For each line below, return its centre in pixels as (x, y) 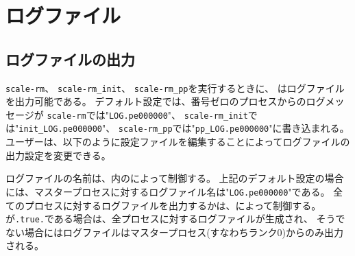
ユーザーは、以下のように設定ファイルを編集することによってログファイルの (178, 142)
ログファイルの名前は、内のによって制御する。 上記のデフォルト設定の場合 (175, 178)
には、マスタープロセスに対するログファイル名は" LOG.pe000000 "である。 (168, 191)
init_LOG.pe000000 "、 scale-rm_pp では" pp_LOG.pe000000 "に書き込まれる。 (184, 128)
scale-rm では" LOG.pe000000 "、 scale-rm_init (147, 114)
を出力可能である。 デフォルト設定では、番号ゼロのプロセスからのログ (166, 101)
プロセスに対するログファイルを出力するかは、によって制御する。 (173, 205)
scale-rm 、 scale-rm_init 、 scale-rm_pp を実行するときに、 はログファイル (175, 88)
